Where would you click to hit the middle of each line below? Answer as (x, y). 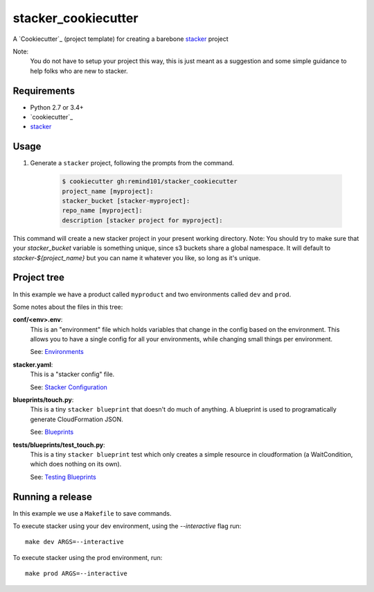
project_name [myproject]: (108, 191)
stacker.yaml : (33, 364)
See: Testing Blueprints (63, 477)
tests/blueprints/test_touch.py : (59, 445)
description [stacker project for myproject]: (142, 220)
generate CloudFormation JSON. (77, 419)
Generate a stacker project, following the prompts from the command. (132, 163)
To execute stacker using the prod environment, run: (88, 557)
